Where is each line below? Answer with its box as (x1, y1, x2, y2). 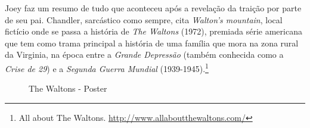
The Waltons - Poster (29, 82, 107, 95)
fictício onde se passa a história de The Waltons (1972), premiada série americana (5, 25, 302, 38)
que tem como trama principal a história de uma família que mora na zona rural (5, 36, 299, 49)
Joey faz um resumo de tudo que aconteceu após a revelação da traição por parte (5, 2, 302, 14)
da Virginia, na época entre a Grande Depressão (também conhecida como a (5, 48, 284, 61)
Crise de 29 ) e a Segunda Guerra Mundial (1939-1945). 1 (5, 60, 209, 74)
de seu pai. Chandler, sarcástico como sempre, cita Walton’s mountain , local (5, 13, 283, 26)
